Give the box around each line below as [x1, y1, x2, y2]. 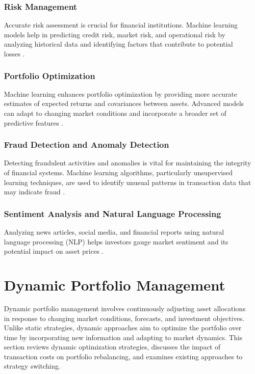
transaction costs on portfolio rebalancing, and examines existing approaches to [4, 351, 243, 361]
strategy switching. [4, 361, 61, 371]
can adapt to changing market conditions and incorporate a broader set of [4, 108, 227, 118]
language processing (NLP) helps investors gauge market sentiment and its [4, 236, 229, 246]
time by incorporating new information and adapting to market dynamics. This [4, 332, 243, 342]
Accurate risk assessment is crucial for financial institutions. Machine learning [4, 20, 238, 30]
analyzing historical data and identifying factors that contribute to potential [4, 39, 233, 49]
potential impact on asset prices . [4, 246, 104, 256]
